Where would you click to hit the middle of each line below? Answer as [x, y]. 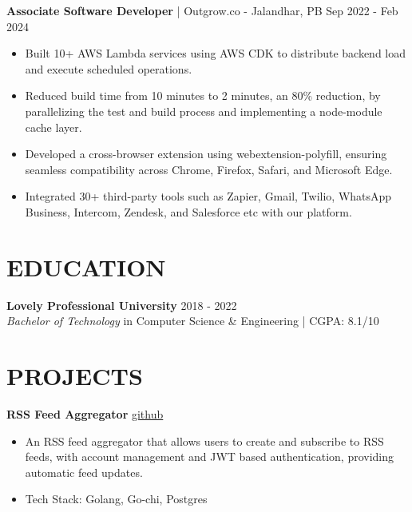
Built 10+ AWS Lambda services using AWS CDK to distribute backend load [216, 53]
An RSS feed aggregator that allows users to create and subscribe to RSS [204, 441]
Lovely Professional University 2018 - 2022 [122, 305]
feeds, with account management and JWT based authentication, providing [210, 456]
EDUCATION [86, 266]
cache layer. [53, 127]
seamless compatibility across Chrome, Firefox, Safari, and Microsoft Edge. [209, 169]
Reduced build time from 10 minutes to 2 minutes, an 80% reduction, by [203, 95]
